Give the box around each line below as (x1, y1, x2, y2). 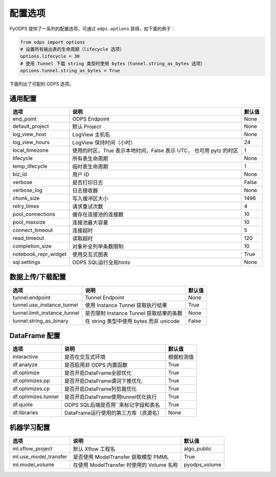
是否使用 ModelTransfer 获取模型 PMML (73, 453, 169, 460)
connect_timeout (12, 226, 53, 234)
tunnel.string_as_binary (12, 317, 69, 324)
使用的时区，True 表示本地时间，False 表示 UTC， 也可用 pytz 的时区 (72, 147, 239, 154)
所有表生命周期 (72, 155, 108, 162)
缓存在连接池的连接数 (72, 211, 124, 218)
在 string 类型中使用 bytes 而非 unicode (85, 317, 180, 325)
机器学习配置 (9, 423, 50, 432)
